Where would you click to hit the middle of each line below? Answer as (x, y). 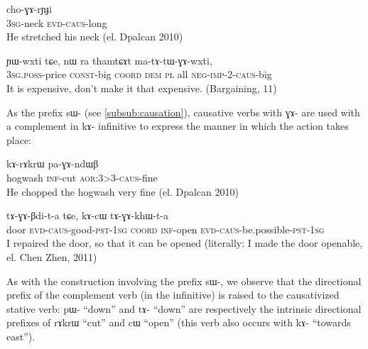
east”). (21, 336)
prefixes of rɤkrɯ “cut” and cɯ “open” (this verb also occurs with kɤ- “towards (179, 322)
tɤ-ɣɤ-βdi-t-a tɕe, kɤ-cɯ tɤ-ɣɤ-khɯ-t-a (87, 215)
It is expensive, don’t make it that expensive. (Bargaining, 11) (142, 88)
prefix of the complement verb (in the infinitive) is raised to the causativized (173, 295)
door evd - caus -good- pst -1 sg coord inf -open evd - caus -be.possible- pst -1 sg (166, 229)
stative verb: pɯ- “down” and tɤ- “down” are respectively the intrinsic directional (184, 308)
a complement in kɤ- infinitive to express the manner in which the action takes (178, 126)
